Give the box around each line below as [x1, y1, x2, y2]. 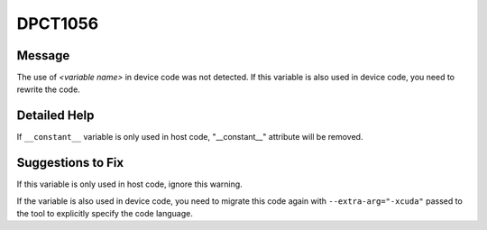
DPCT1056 [16, 14, 99, 33]
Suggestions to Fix [16, 155, 124, 170]
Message [16, 48, 70, 63]
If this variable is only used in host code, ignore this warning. [16, 179, 243, 189]
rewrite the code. [16, 84, 80, 95]
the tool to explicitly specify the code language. [16, 208, 193, 219]
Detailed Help [16, 108, 95, 124]
